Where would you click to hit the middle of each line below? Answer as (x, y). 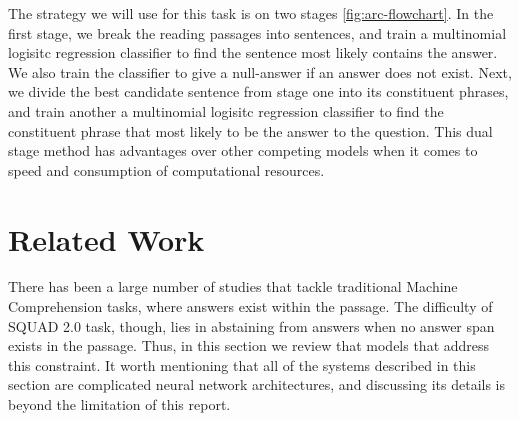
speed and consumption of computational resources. (166, 169)
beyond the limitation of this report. (119, 404)
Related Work (106, 238)
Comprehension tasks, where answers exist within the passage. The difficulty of (250, 306)
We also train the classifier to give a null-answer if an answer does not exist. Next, (260, 71)
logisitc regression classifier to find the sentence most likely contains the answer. (253, 52)
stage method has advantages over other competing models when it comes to (243, 150)
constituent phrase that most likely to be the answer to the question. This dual (250, 130)
